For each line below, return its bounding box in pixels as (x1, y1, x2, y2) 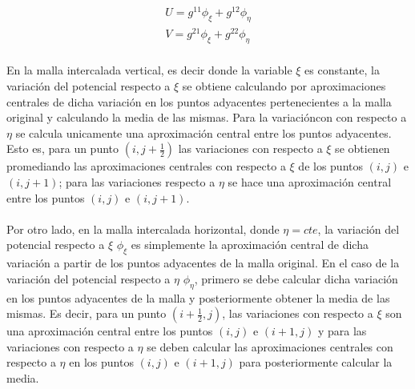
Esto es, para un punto (6, 140, 119, 157)
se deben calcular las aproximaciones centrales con (147, 338, 393, 355)
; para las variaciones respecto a (58, 173, 216, 190)
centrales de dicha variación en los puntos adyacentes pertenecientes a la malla (6, 93, 392, 110)
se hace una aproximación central (228, 173, 392, 190)
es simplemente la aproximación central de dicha (131, 236, 369, 253)
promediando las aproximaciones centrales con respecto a (6, 158, 286, 174)
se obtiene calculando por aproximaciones (182, 78, 386, 94)
